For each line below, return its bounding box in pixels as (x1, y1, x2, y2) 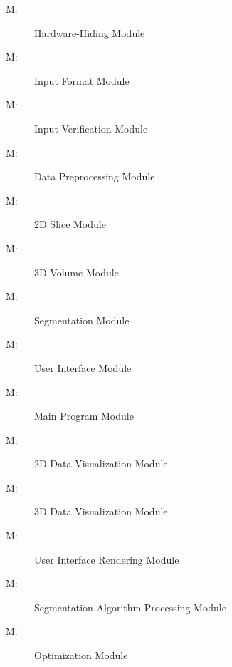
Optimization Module (34, 648, 128, 663)
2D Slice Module (34, 217, 106, 232)
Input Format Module (34, 73, 130, 88)
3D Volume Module (34, 264, 119, 279)
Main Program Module (34, 408, 134, 423)
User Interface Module (34, 360, 132, 375)
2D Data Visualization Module (34, 456, 168, 471)
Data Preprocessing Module (34, 169, 155, 184)
